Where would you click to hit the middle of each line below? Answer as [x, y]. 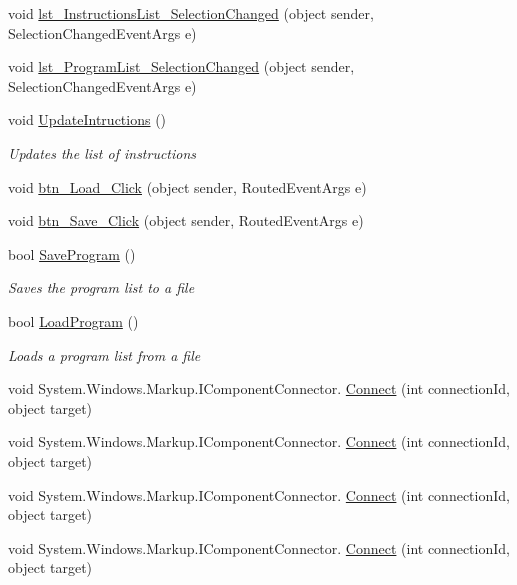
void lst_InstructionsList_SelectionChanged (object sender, [191, 13]
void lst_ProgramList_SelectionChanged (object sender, [181, 66]
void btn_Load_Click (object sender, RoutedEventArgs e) [187, 186]
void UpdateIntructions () [87, 119]
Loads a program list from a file [104, 354]
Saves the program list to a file [101, 287]
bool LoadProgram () [73, 320]
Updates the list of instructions [102, 152]
